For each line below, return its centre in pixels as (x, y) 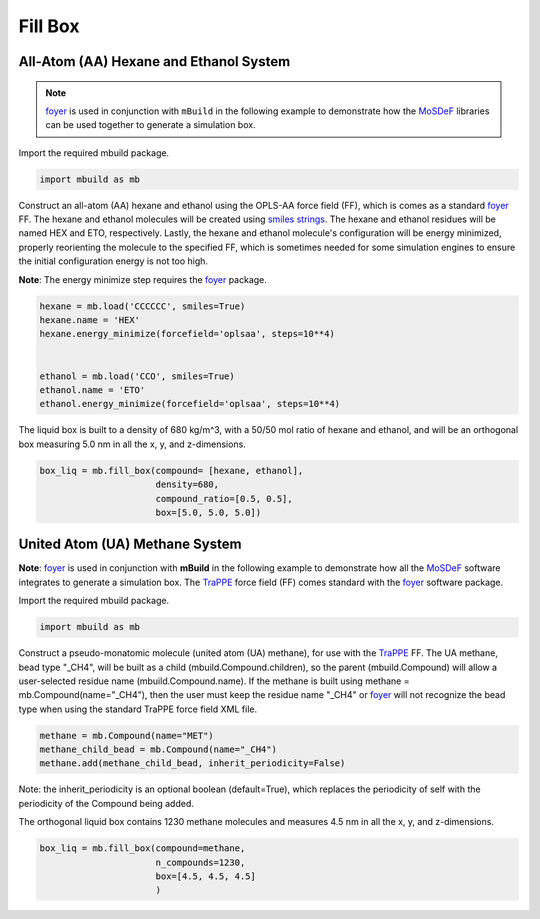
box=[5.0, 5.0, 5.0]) (208, 512)
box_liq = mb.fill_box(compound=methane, (142, 848)
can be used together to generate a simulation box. (150, 125)
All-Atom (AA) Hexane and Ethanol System (154, 61)
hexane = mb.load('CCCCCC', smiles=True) (142, 306)
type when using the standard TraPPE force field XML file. (138, 709)
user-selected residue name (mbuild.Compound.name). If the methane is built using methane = (214, 681)
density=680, (187, 484)
